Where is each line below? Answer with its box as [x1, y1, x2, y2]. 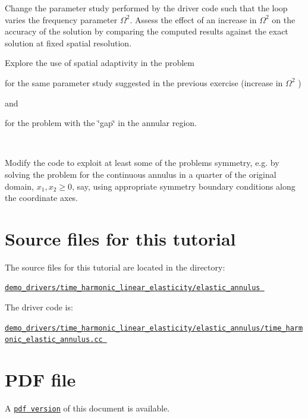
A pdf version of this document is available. [5, 402, 170, 414]
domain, [5, 180, 34, 192]
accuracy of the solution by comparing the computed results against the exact [5, 25, 288, 37]
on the [272, 13, 296, 26]
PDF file [5, 367, 76, 392]
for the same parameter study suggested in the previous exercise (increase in [5, 76, 283, 89]
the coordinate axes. [5, 191, 78, 204]
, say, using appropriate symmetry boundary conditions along [71, 180, 296, 192]
